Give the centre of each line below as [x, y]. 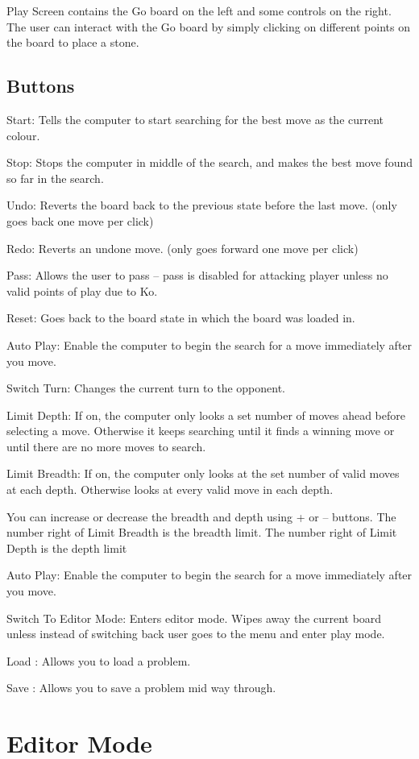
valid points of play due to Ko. [82, 290]
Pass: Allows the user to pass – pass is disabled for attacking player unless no [197, 275]
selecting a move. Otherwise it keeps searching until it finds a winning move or [201, 431]
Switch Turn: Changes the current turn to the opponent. [146, 388]
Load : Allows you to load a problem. [99, 660]
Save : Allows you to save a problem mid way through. [141, 688]
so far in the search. [55, 178]
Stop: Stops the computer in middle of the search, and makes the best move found [209, 162]
